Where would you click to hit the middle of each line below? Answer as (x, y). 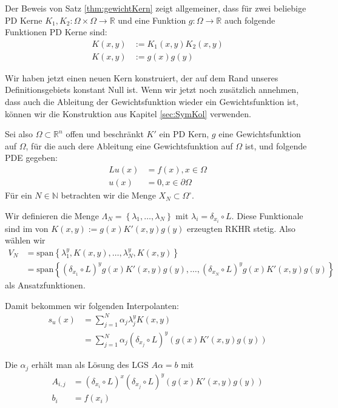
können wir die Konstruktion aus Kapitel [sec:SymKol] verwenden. (128, 113)
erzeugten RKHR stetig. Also (241, 228)
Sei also (19, 134)
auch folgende (250, 20)
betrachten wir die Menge (108, 195)
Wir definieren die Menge (52, 215)
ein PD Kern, (184, 134)
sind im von (27, 228)
